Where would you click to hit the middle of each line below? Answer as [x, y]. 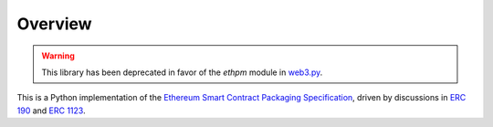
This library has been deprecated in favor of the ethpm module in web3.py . [182, 72]
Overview [54, 24]
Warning [58, 56]
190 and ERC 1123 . [51, 111]
